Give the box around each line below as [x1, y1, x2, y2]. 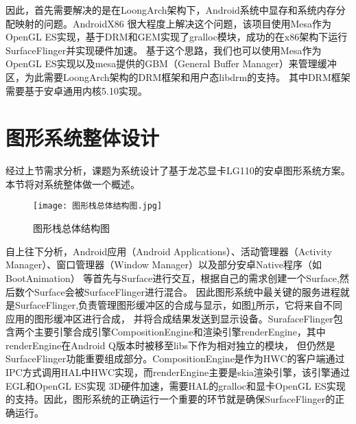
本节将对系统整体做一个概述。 [5, 176, 140, 191]
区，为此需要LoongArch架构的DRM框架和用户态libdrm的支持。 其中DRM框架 [5, 69, 351, 84]
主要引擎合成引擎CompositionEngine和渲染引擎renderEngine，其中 [34, 325, 326, 339]
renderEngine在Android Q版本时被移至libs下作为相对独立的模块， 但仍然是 [5, 338, 335, 352]
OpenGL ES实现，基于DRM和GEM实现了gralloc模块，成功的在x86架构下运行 [5, 30, 348, 44]
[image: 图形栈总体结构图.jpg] [33, 201, 163, 211]
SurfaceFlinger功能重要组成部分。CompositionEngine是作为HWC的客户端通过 [5, 351, 345, 366]
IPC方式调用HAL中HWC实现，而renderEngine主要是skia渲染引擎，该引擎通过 [5, 365, 351, 379]
